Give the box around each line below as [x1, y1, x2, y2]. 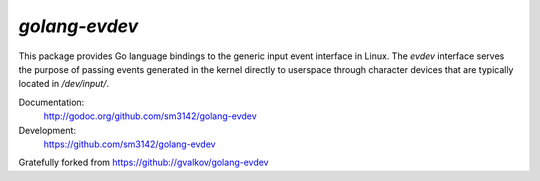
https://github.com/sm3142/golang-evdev [43, 138, 216, 150]
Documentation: [18, 96, 85, 108]
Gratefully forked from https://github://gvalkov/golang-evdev [18, 156, 269, 169]
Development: [18, 124, 77, 136]
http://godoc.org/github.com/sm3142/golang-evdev [43, 110, 257, 122]
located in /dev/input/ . [18, 78, 110, 90]
